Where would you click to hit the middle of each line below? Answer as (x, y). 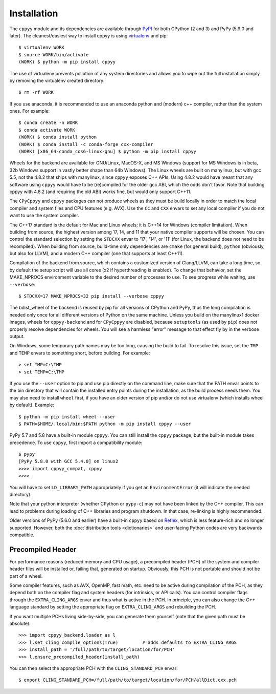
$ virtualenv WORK (42, 48)
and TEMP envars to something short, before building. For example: (80, 353)
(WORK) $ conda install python (58, 137)
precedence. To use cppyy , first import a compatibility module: (76, 443)
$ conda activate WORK (47, 130)
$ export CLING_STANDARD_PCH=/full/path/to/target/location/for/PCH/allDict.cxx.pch (128, 680)
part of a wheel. (26, 576)
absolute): (20, 624)
